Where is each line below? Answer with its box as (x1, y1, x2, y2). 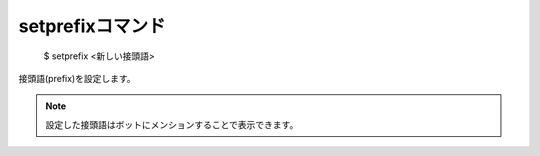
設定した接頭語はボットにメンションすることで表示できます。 (45, 118, 299, 130)
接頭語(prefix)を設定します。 (18, 72, 136, 84)
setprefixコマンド (18, 15, 166, 37)
